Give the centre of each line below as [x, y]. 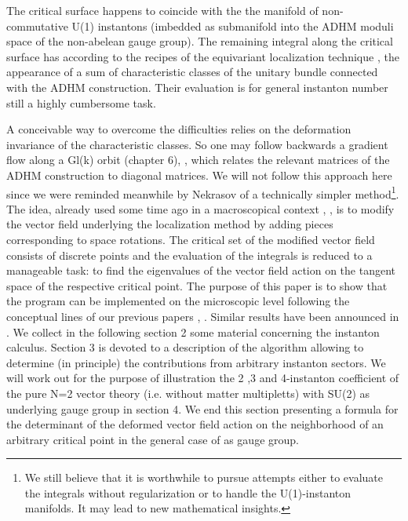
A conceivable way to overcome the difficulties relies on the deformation [179, 129]
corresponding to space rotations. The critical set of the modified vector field [191, 239]
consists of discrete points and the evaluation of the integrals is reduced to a [189, 255]
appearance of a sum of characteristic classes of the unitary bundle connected [192, 72]
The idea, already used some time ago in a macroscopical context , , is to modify [200, 208]
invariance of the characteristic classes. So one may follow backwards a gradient [197, 144]
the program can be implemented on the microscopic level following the [178, 301]
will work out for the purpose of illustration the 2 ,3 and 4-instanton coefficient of [203, 378]
